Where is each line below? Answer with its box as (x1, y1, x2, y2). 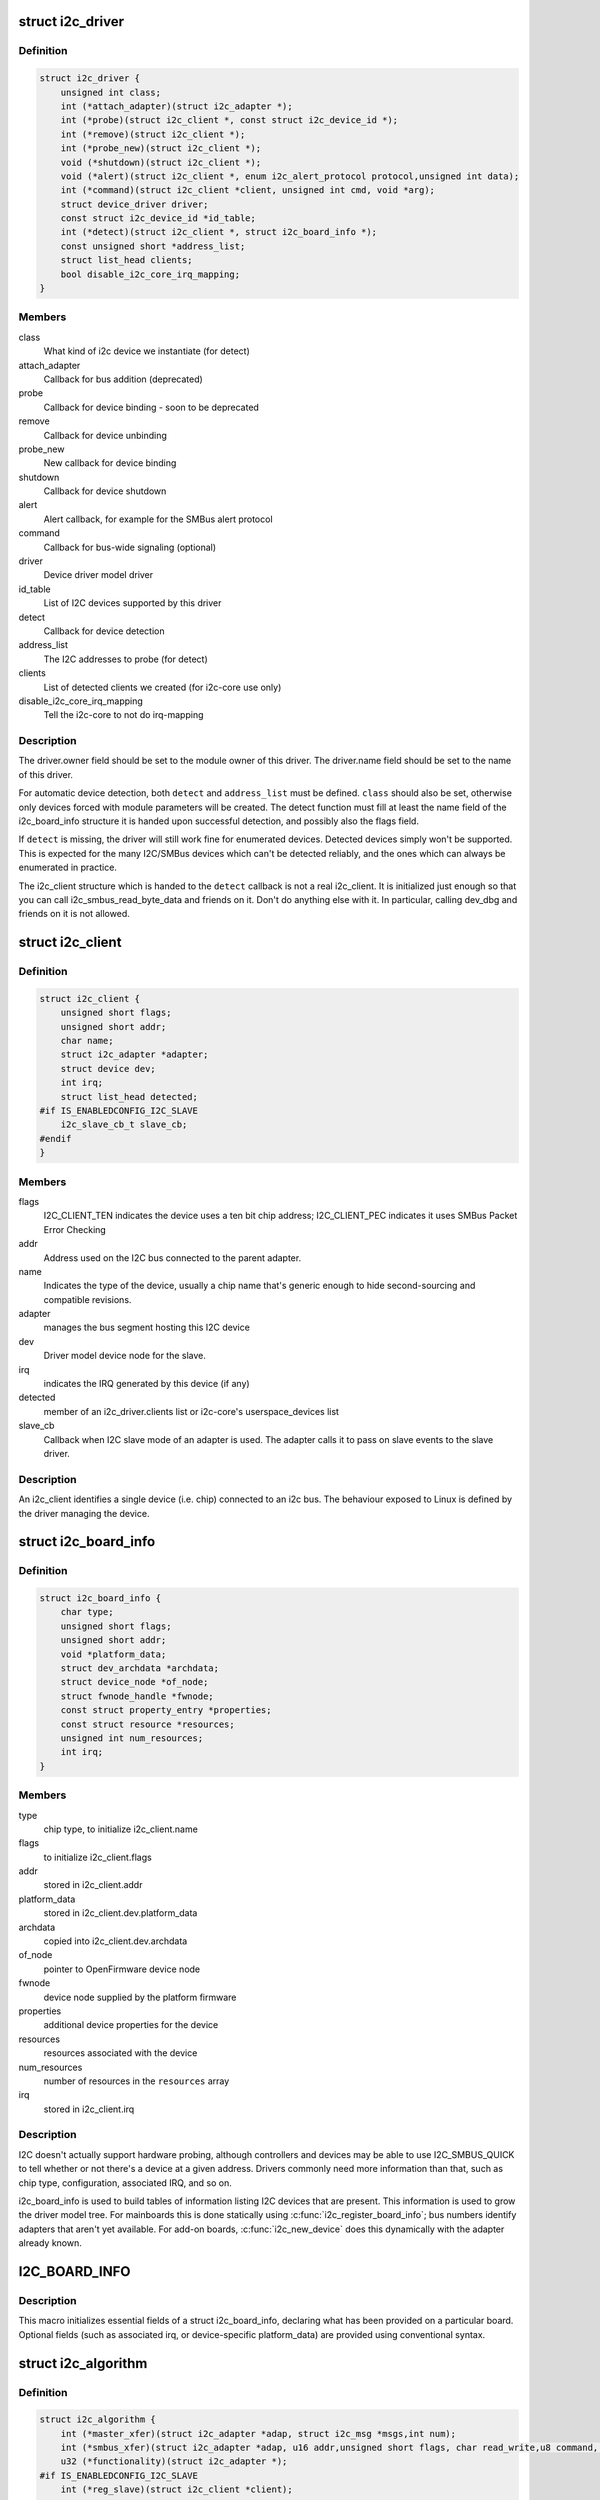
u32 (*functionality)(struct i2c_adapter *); (60, 2456, 288, 2467)
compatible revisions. (43, 1293, 132, 1305)
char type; (60, 1606, 114, 1618)
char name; (60, 1035, 114, 1047)
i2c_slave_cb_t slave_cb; (60, 1119, 188, 1130)
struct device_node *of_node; (60, 1676, 209, 1688)
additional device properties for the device (43, 2019, 219, 2031)
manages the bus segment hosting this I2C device (43, 1321, 250, 1334)
